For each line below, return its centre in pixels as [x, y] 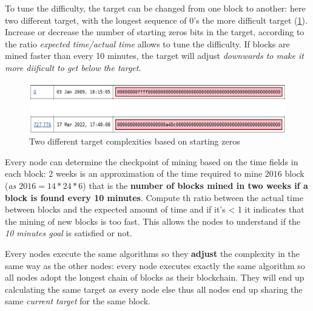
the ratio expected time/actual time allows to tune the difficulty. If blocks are [147, 43]
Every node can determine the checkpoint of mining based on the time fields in [152, 161]
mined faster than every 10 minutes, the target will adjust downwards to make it [154, 56]
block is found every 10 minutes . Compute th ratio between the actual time [154, 197]
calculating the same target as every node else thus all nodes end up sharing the [154, 289]
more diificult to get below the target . [73, 67]
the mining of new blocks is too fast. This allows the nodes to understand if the [153, 221]
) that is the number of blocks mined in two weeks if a [195, 186]
